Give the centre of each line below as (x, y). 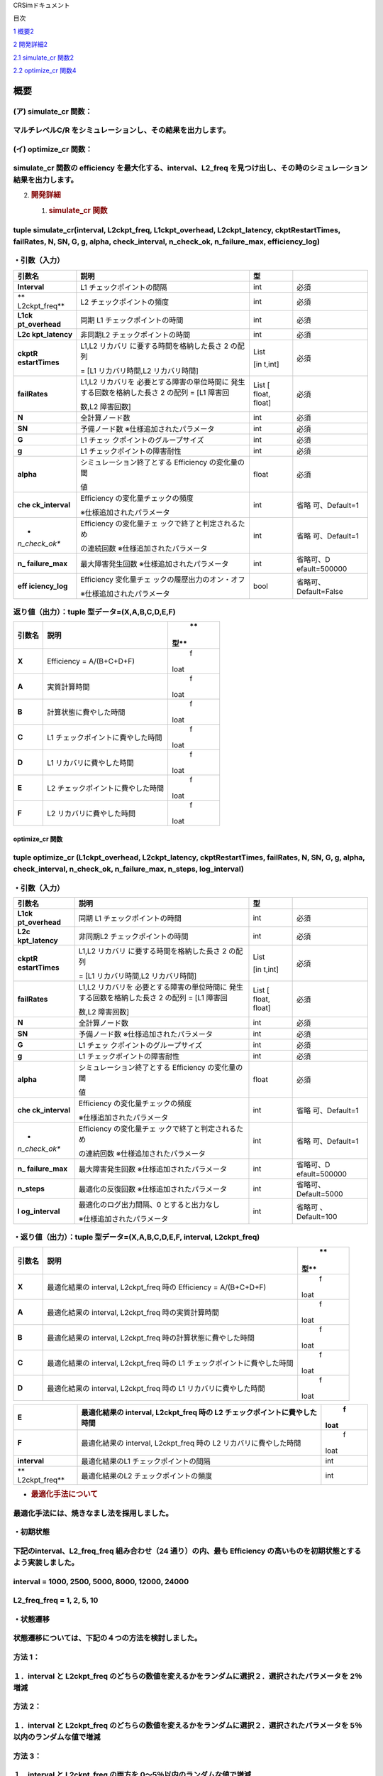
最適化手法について (65, 1494)
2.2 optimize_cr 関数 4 (45, 70)
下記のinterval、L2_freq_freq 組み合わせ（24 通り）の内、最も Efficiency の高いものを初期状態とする (187, 1551)
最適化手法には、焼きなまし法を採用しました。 (93, 1513)
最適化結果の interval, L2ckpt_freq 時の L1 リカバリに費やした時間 (156, 1388)
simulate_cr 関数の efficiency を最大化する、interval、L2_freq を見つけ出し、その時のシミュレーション (190, 168)
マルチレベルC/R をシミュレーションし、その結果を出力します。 (122, 130)
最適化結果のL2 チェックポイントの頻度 (147, 1476)
